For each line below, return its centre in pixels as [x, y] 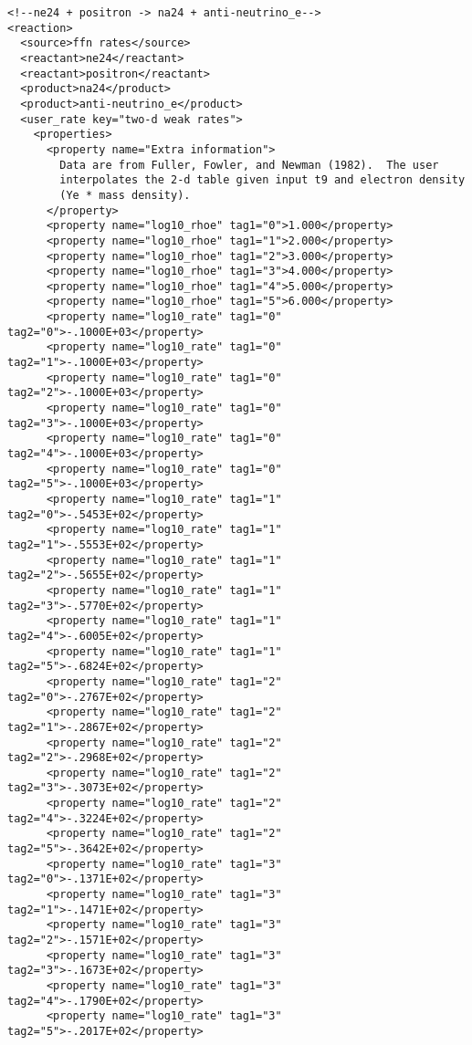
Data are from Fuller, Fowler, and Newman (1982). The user [249, 165]
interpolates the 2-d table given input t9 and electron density [262, 180]
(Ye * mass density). [125, 195]
